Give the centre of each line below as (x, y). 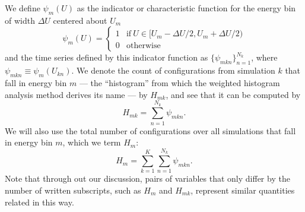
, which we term (92, 142)
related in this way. (39, 202)
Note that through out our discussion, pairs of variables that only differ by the (147, 178)
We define (23, 8)
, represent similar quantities (243, 190)
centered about (80, 20)
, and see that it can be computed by (233, 94)
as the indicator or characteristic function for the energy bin (186, 8)
